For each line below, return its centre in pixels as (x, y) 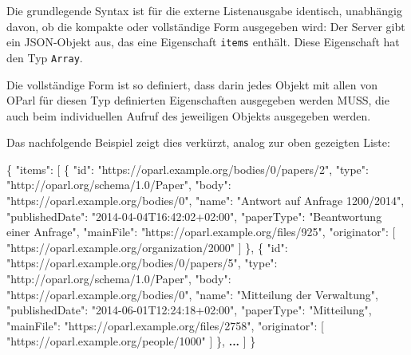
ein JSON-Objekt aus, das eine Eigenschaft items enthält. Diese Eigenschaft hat (203, 42)
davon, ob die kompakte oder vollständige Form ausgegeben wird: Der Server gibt (206, 26)
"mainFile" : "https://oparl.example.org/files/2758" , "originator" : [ (166, 325)
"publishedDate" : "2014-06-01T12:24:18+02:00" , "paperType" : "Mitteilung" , (189, 310)
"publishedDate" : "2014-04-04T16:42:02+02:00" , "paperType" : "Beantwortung (194, 216)
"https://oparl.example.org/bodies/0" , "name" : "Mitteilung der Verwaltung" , (192, 294)
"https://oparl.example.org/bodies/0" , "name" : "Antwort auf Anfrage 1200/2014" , (205, 201)
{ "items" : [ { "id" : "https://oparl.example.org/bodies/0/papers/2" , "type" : (188, 169)
